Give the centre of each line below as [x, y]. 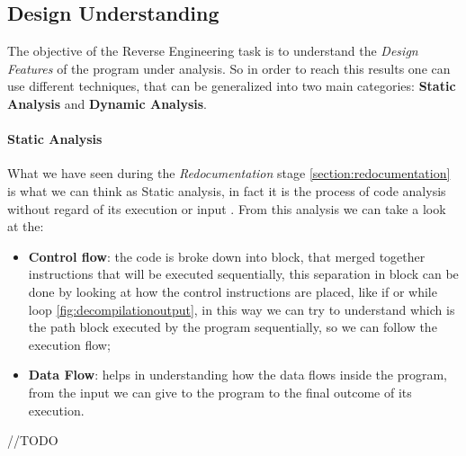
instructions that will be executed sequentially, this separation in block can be [243, 274]
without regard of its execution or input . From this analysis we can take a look [227, 208]
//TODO [33, 440]
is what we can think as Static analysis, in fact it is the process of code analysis [227, 190]
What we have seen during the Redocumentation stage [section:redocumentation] [229, 173]
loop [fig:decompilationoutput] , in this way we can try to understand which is [242, 309]
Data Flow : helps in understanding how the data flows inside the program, [237, 375]
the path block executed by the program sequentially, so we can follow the [233, 327]
